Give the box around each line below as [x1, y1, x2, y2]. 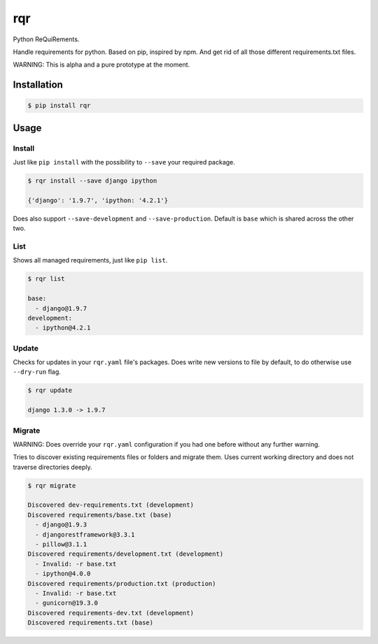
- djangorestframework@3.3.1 [35, 531, 136, 538]
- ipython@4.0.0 [35, 570, 91, 577]
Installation [13, 79, 63, 91]
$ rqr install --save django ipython [27, 177, 157, 185]
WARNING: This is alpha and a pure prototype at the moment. [13, 60, 190, 69]
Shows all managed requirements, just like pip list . [13, 256, 168, 265]
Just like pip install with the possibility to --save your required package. [13, 158, 236, 167]
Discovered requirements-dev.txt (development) [27, 609, 194, 617]
